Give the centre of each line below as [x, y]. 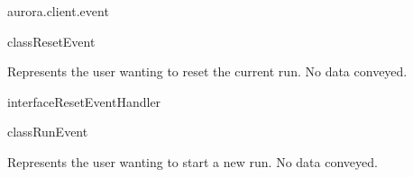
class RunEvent [48, 132]
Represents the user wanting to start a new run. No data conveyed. [193, 161]
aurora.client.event [58, 11]
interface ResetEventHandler [84, 101]
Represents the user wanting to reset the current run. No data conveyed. [207, 71]
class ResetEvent [51, 41]
